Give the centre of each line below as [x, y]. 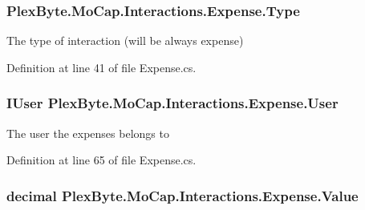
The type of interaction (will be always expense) [125, 40]
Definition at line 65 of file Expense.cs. [101, 160]
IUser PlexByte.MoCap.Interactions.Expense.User [172, 103]
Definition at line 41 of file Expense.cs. [101, 67]
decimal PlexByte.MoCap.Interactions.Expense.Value [182, 195]
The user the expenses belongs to [88, 133]
